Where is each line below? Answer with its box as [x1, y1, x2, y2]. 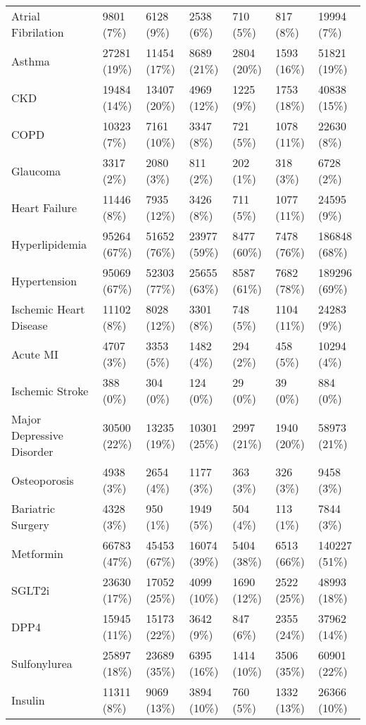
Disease [11, 317, 48, 333]
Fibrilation [11, 24, 64, 40]
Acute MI [11, 345, 58, 362]
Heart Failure [11, 199, 77, 216]
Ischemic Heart [11, 301, 85, 317]
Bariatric [11, 500, 56, 516]
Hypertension [11, 272, 77, 289]
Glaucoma [11, 162, 61, 179]
